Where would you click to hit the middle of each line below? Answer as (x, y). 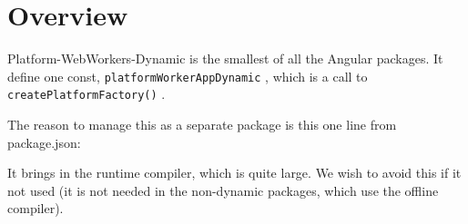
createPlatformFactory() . (86, 94)
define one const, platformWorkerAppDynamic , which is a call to (188, 76)
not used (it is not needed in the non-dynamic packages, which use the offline (223, 190)
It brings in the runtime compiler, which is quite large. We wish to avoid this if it (234, 173)
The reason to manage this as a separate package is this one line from (202, 125)
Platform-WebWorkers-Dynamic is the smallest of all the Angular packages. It (225, 58)
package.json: (44, 142)
